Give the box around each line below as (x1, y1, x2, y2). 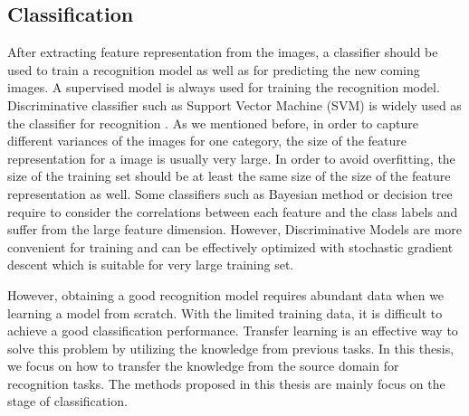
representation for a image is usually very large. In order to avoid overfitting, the (7, 148, 455, 167)
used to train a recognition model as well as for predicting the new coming (7, 60, 420, 79)
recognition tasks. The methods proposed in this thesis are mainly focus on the (7, 373, 445, 392)
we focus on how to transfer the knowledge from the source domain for (7, 356, 399, 375)
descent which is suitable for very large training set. (7, 255, 294, 274)
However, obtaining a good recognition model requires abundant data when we (7, 285, 445, 304)
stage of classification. (7, 392, 128, 411)
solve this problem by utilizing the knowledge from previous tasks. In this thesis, (7, 338, 455, 357)
